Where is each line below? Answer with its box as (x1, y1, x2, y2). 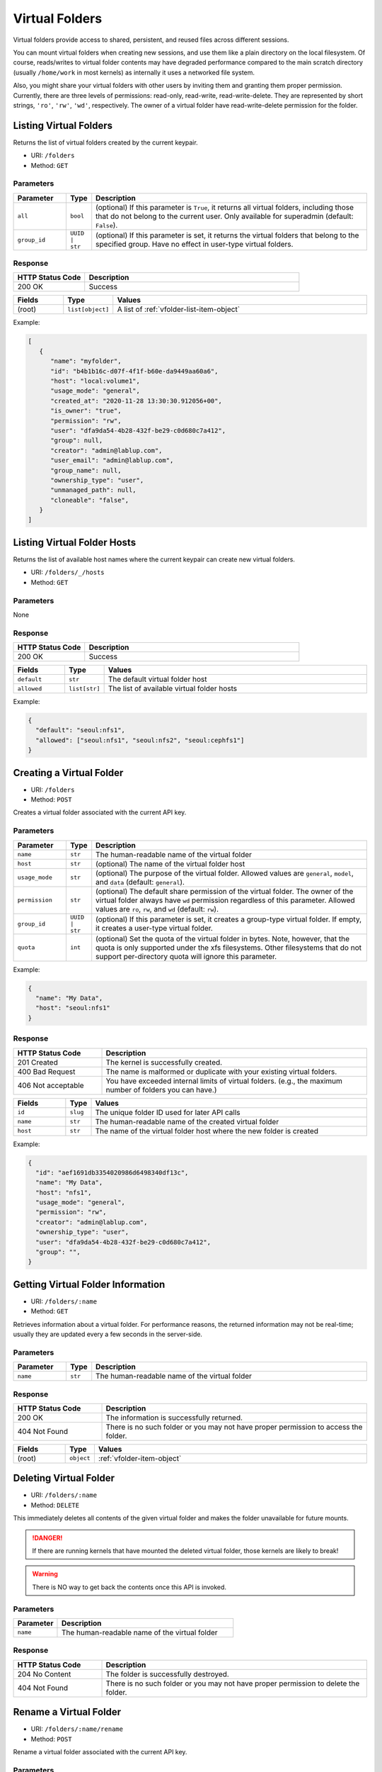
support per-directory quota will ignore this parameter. (95, 951, 277, 961)
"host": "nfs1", (35, 1188, 92, 1196)
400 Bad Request (17, 1067, 76, 1077)
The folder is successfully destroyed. (105, 1669, 229, 1679)
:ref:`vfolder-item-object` (98, 1453, 182, 1463)
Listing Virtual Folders (13, 119, 113, 131)
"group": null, (50, 437, 103, 444)
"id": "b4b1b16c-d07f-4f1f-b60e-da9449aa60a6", (50, 367, 219, 375)
